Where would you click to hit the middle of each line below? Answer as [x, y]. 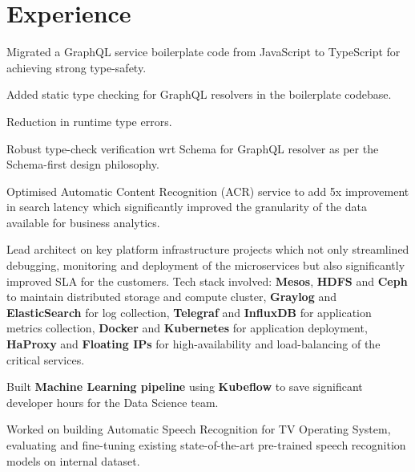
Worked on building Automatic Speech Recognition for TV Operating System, [199, 429]
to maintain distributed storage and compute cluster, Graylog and [171, 297]
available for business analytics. [83, 222]
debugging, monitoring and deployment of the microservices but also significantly [206, 265]
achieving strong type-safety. [77, 67]
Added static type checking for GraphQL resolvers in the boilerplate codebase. [199, 94]
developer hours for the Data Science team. [113, 402]
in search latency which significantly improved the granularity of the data [187, 207]
